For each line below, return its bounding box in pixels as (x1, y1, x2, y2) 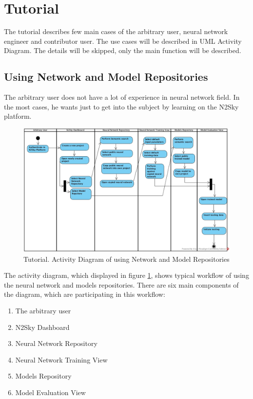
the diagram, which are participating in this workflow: (4, 289, 165, 299)
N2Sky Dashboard (15, 322, 70, 332)
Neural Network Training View (15, 354, 108, 364)
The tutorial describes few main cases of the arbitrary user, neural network (4, 26, 228, 36)
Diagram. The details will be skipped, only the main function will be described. (4, 45, 241, 55)
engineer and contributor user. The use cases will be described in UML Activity (4, 36, 242, 46)
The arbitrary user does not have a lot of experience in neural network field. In (4, 92, 240, 102)
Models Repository (15, 371, 72, 381)
